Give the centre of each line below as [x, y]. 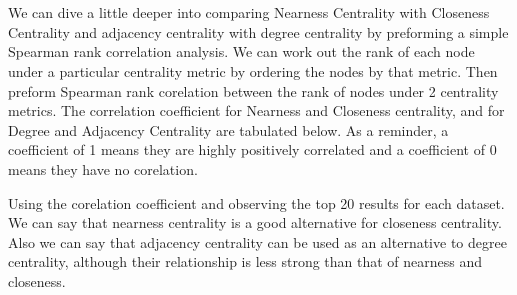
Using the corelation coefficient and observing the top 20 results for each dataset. [256, 202]
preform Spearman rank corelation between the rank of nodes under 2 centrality [253, 90]
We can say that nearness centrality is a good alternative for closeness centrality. [255, 222]
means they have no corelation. [103, 168]
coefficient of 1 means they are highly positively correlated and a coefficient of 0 [252, 149]
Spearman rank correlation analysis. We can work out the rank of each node [241, 51]
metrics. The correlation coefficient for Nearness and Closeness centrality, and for [256, 110]
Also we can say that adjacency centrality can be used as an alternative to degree [257, 241]
